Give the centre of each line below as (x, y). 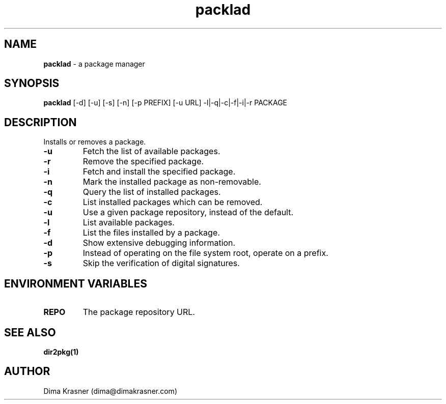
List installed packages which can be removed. (173, 202)
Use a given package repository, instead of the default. (188, 212)
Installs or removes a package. (95, 142)
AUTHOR (27, 371)
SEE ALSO (30, 332)
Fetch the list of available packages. (151, 151)
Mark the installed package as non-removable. (172, 182)
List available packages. (129, 223)
